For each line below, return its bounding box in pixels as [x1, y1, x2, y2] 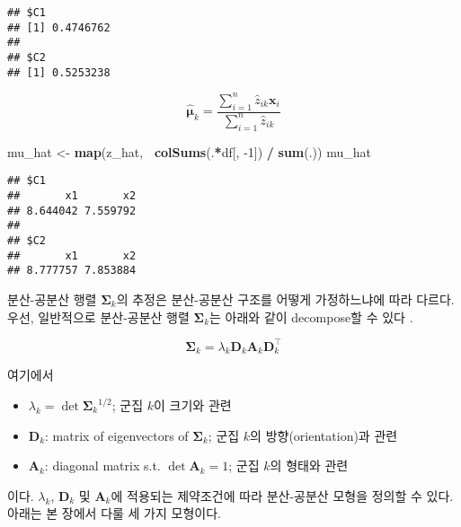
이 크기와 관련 [154, 396, 232, 415]
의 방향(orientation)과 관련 [250, 426, 398, 444]
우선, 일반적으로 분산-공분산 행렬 [7, 307, 190, 326]
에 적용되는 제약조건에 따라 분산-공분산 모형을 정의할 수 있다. [111, 486, 454, 505]
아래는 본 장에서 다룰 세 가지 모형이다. [7, 504, 221, 523]
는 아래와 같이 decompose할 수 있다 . [209, 307, 413, 326]
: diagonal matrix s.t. [44, 456, 161, 475]
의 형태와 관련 [270, 456, 349, 475]
